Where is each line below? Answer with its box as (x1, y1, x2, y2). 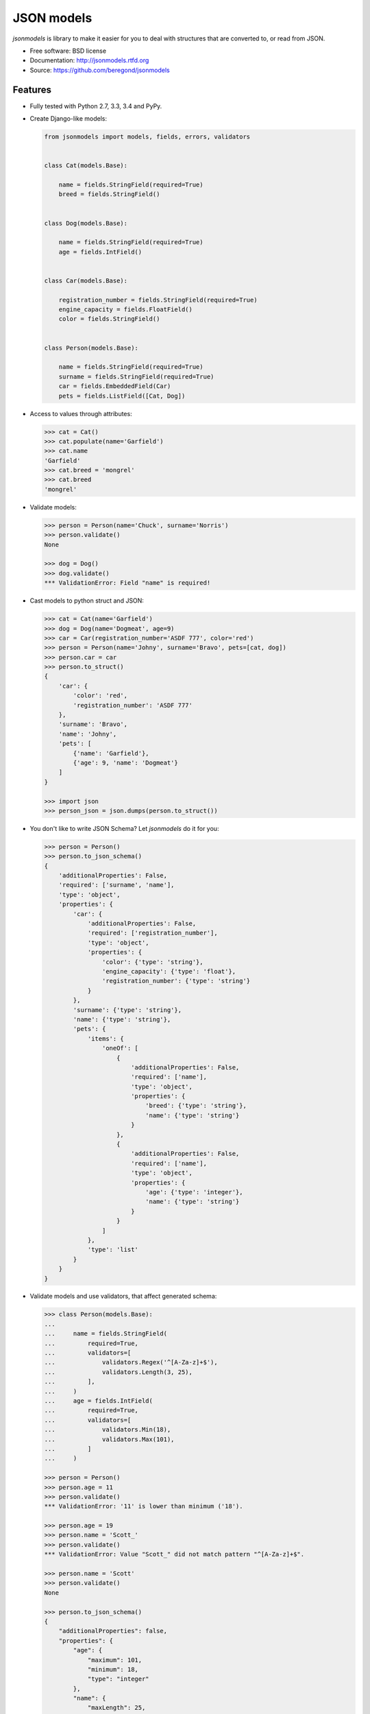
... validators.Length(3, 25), (44, 1368, 193, 1376)
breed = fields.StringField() (58, 191, 160, 198)
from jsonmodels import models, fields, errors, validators (44, 133, 251, 141)
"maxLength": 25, (87, 1704, 146, 1712)
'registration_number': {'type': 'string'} (101, 977, 251, 985)
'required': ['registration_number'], (87, 929, 219, 937)
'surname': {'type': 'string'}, (73, 1006, 182, 1014)
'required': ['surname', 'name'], (58, 881, 175, 889)
